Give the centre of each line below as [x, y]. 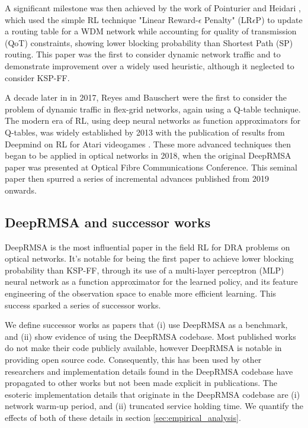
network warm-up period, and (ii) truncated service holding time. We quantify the [154, 406]
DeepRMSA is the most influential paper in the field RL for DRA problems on [147, 247]
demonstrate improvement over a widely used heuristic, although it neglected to [150, 65]
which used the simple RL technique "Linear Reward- [102, 19]
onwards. [21, 190]
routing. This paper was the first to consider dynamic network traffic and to [143, 54]
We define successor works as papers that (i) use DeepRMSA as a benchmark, [146, 325]
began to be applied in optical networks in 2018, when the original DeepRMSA [148, 155]
